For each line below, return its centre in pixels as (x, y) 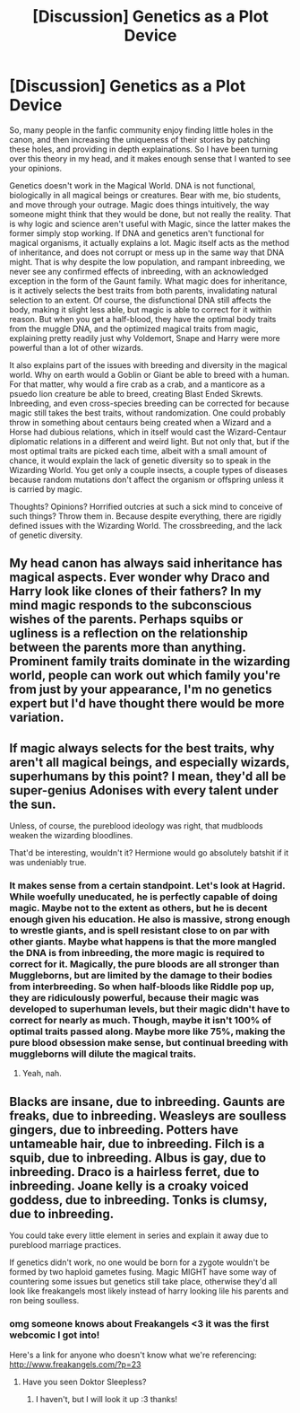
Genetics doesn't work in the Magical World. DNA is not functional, (133, 185)
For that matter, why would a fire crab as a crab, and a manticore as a (137, 384)
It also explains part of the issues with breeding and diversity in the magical (149, 364)
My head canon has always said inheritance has (146, 563)
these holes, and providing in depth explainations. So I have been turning (144, 149)
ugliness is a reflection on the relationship (129, 633)
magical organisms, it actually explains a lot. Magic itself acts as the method (149, 242)
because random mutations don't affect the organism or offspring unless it (146, 479)
